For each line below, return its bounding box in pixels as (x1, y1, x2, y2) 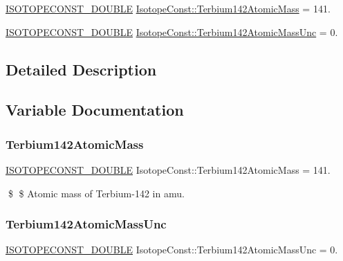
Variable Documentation (6, 99, 184, 120)
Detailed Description (6, 58, 157, 80)
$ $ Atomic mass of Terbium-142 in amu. (8, 186, 185, 200)
